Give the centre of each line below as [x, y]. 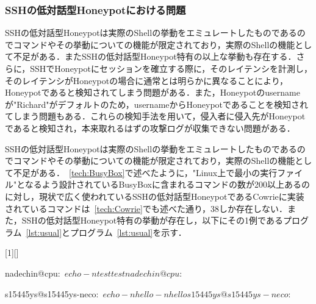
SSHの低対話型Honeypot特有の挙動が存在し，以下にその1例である [152, 220]
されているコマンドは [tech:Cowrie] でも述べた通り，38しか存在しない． [146, 208]
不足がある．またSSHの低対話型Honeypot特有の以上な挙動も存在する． [155, 56]
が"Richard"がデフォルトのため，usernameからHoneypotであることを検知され [156, 104]
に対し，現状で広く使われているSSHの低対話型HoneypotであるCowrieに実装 [155, 196]
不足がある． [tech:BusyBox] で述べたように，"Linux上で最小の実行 [145, 172]
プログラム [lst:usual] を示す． [128, 232]
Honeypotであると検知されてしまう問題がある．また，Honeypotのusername [153, 92]
